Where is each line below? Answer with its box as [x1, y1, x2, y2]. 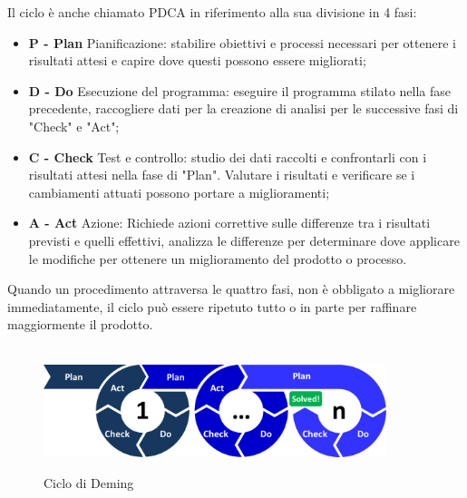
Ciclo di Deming [44, 473, 134, 492]
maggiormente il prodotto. [7, 315, 153, 334]
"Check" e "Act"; [28, 116, 120, 135]
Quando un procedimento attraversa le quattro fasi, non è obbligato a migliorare [7, 279, 455, 298]
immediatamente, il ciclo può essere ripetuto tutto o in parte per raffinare [7, 297, 417, 316]
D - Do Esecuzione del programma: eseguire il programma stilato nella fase [28, 81, 452, 100]
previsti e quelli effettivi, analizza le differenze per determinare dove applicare [28, 230, 460, 249]
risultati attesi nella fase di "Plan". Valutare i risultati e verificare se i [28, 165, 415, 184]
